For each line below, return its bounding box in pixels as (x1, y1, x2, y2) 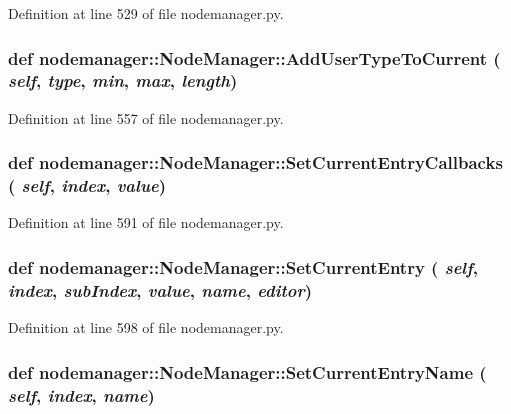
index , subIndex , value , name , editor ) (8, 277, 312, 302)
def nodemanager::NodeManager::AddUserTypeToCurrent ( (8, 45, 501, 70)
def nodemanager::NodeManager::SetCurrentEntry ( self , (8, 254, 478, 279)
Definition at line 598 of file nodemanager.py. (8, 317, 284, 338)
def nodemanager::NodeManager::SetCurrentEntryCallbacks (8, 150, 503, 175)
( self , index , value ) (8, 173, 167, 198)
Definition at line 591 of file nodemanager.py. (8, 212, 284, 233)
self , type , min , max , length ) (8, 68, 238, 93)
